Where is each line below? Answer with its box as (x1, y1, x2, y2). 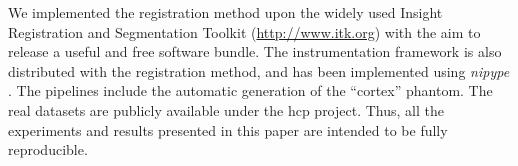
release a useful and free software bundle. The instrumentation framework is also (8, 41, 502, 62)
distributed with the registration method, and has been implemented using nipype (8, 60, 510, 81)
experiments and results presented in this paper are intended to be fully (8, 119, 448, 140)
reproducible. (8, 139, 88, 160)
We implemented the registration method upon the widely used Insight (8, 2, 443, 22)
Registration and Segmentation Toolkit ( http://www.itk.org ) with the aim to (8, 21, 481, 42)
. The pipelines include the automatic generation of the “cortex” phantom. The (8, 80, 493, 101)
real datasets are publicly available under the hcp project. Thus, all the (8, 99, 444, 120)
